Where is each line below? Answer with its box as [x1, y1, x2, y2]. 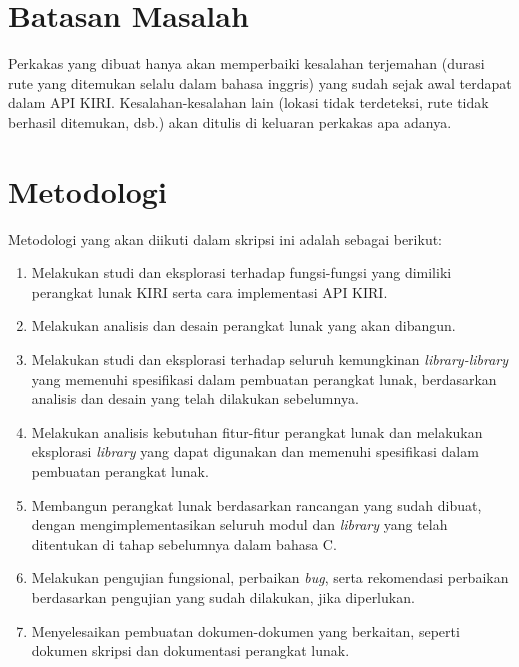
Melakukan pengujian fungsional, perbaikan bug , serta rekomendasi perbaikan [31, 567, 509, 588]
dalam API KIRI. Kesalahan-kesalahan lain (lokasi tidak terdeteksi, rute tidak [8, 92, 489, 113]
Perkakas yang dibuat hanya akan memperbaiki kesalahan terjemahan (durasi [8, 53, 485, 74]
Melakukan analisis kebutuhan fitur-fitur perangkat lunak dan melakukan [31, 421, 483, 442]
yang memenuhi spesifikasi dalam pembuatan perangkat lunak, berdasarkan [31, 368, 497, 389]
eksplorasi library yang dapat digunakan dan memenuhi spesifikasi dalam [31, 441, 479, 462]
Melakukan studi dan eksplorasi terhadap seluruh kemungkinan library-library [31, 349, 509, 369]
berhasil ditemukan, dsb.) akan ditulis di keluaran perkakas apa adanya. [8, 111, 452, 132]
